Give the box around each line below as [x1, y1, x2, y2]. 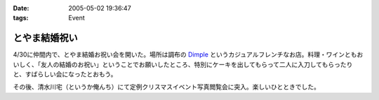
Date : [13, 4, 29, 12]
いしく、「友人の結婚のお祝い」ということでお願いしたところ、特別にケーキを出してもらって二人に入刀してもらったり [13, 60, 353, 69]
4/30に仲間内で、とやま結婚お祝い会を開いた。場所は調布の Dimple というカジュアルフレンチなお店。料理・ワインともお [13, 50, 364, 59]
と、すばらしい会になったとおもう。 [13, 70, 117, 78]
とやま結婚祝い [13, 32, 78, 44]
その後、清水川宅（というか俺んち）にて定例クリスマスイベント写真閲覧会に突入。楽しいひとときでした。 [13, 83, 321, 91]
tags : [13, 14, 29, 22]
